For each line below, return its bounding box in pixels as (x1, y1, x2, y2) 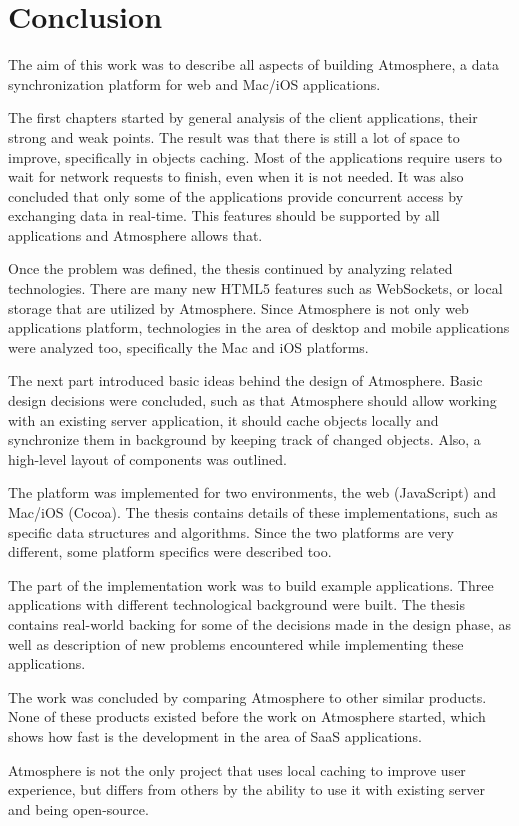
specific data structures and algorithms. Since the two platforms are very (8, 521, 454, 542)
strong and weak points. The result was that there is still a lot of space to (8, 126, 460, 147)
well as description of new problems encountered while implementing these (8, 633, 464, 654)
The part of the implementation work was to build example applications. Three (8, 574, 494, 595)
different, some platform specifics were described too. (8, 541, 332, 562)
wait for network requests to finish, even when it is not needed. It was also (8, 166, 464, 187)
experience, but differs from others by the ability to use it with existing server (8, 779, 485, 800)
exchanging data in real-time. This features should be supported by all (8, 205, 440, 226)
